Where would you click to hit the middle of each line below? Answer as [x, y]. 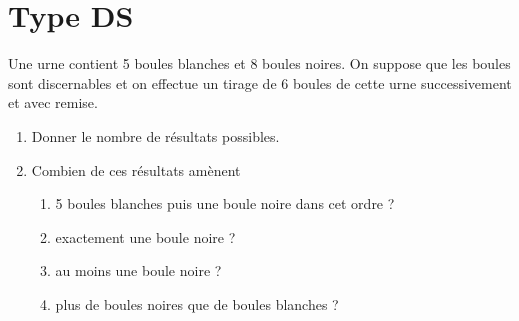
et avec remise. [53, 102]
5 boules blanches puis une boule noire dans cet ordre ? [225, 203]
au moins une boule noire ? [138, 270]
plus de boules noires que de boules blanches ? [197, 303]
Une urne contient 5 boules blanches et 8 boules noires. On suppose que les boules [259, 63]
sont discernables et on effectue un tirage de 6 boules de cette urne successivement [260, 82]
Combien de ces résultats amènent [136, 169]
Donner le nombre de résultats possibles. [155, 135]
